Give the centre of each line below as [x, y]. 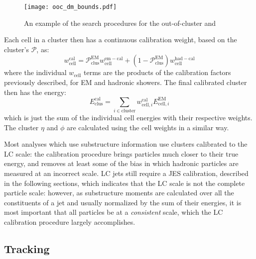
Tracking [27, 248]
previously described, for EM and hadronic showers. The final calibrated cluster [126, 82]
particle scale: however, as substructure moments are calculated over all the [119, 193]
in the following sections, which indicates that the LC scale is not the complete [125, 183]
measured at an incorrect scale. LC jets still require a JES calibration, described [126, 173]
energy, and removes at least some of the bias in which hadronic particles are [121, 163]
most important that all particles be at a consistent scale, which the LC [114, 212]
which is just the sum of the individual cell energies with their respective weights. [128, 118]
